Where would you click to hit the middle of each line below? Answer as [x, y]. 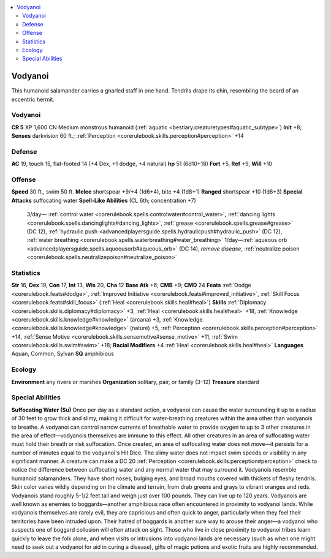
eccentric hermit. [33, 99]
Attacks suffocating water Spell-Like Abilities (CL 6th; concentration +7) [104, 200]
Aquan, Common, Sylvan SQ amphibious [63, 354]
